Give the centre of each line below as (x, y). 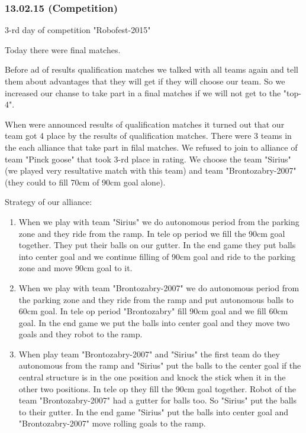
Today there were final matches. (63, 49)
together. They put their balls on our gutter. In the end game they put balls (157, 245)
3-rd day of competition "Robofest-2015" (78, 30)
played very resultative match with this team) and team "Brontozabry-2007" (158, 170)
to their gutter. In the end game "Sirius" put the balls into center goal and (154, 411)
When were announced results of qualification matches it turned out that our (145, 124)
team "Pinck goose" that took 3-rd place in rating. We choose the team (133, 159)
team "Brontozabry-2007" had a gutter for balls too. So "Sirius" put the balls (158, 400)
